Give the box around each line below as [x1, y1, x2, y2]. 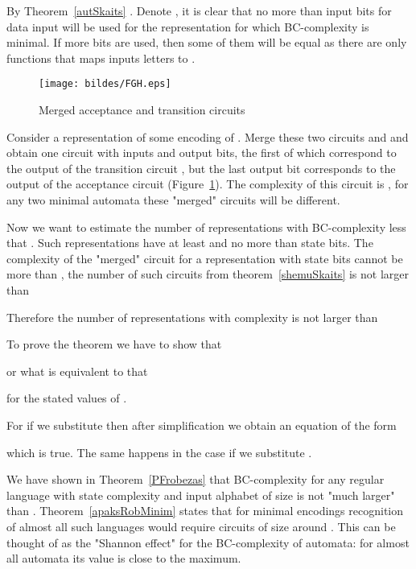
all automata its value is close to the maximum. [6, 550, 241, 567]
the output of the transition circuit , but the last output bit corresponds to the [6, 159, 396, 176]
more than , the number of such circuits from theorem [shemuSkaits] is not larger [6, 266, 409, 282]
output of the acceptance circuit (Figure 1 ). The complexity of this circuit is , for [6, 175, 409, 192]
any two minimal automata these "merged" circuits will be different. [6, 192, 340, 208]
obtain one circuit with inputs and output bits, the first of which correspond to [6, 144, 397, 161]
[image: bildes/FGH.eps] [39, 78, 171, 90]
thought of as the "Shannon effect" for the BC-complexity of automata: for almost [6, 534, 410, 550]
